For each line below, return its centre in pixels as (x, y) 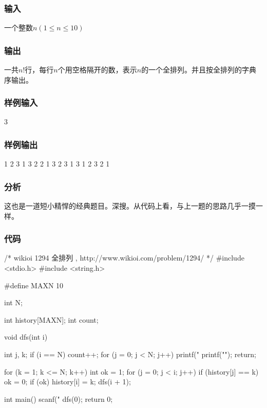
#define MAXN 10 (34, 285)
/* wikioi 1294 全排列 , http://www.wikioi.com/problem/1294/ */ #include (124, 258)
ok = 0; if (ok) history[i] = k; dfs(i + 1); (68, 382)
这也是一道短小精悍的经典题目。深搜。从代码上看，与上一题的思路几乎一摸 (130, 206)
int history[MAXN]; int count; (51, 319)
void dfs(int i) (26, 337)
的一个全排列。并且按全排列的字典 (199, 70)
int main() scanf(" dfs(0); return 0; (59, 398)
